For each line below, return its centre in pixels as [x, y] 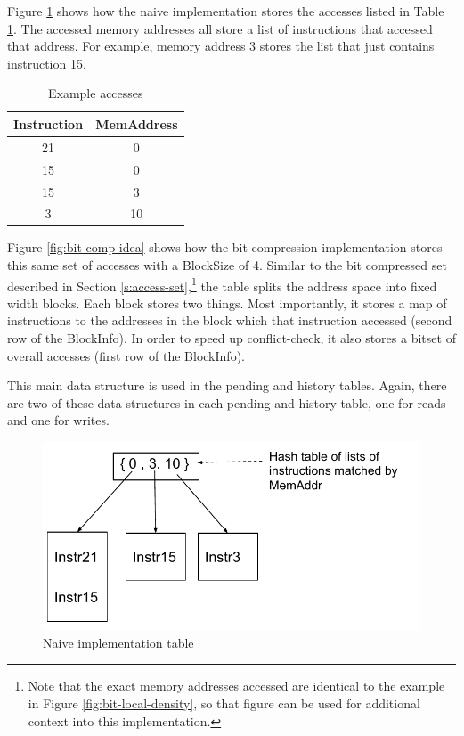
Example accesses [95, 93]
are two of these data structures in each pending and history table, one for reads [227, 402]
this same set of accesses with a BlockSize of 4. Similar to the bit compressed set [227, 265]
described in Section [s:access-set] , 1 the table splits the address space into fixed [222, 284]
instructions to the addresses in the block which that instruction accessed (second [230, 320]
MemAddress [137, 123]
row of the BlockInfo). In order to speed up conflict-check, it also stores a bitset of [232, 338]
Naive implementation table [118, 642]
